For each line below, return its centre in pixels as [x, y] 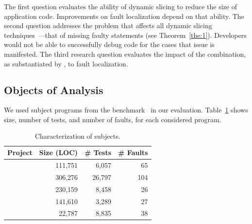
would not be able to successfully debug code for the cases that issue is [109, 44]
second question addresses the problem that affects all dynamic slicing [108, 25]
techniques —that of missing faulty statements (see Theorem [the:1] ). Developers [125, 35]
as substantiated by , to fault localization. [66, 63]
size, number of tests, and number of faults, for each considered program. [113, 119]
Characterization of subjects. [77, 136]
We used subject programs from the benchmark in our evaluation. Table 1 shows [126, 110]
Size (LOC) [59, 152]
